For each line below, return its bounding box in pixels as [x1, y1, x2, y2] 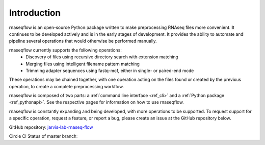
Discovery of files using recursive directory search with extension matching [26, 54, 179, 60]
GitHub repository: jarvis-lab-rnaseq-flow [9, 124, 93, 130]
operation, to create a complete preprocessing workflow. [9, 83, 124, 89]
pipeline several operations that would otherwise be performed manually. [9, 38, 157, 44]
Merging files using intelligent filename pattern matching [26, 61, 140, 67]
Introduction [9, 7, 61, 18]
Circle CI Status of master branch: [9, 133, 78, 139]
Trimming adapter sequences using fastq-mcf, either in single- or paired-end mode [26, 68, 194, 73]
